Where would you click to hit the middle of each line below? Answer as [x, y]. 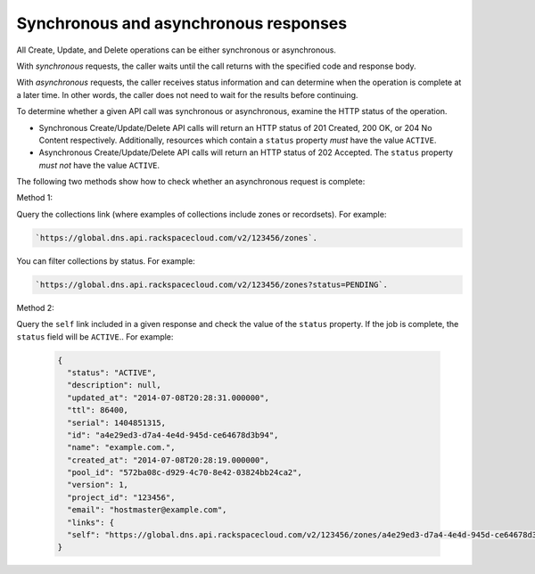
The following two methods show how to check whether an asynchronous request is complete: [191, 182]
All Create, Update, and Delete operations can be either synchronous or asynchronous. [176, 50]
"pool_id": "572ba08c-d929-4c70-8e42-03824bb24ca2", [185, 473]
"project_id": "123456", [121, 497]
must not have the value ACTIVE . [99, 165]
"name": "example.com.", [121, 447]
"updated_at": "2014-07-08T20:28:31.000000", [168, 398]
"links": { [91, 522]
